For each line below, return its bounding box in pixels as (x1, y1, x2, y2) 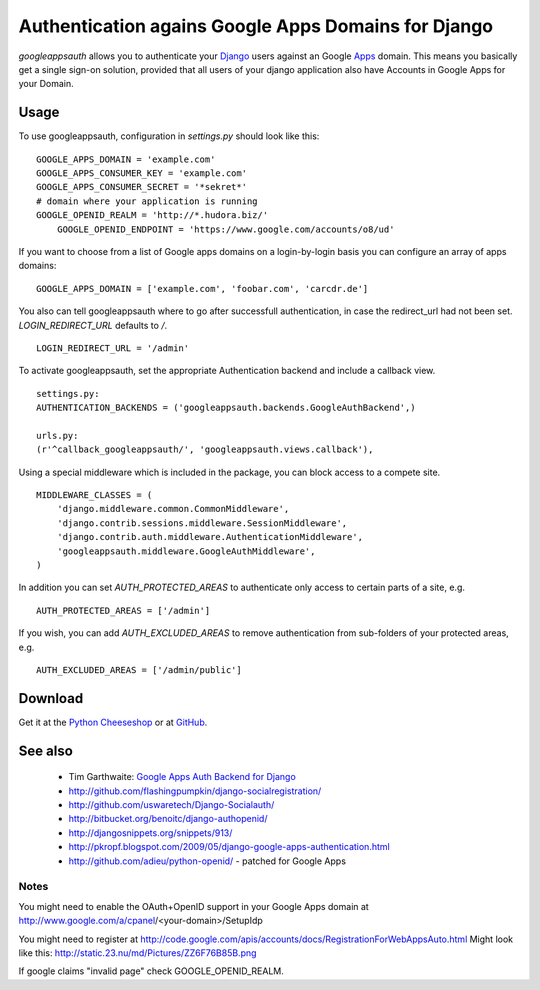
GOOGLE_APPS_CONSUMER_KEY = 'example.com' (36, 168, 248, 179)
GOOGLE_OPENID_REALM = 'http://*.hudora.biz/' (36, 210, 269, 221)
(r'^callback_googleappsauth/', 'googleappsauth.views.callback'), (36, 444, 374, 455)
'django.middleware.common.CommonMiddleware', (56, 503, 290, 515)
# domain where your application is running (36, 195, 259, 207)
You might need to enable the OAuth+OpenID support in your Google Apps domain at (18, 900, 369, 912)
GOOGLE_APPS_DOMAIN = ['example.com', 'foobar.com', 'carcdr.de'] (36, 283, 369, 294)
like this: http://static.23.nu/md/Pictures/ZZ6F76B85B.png (18, 946, 257, 959)
